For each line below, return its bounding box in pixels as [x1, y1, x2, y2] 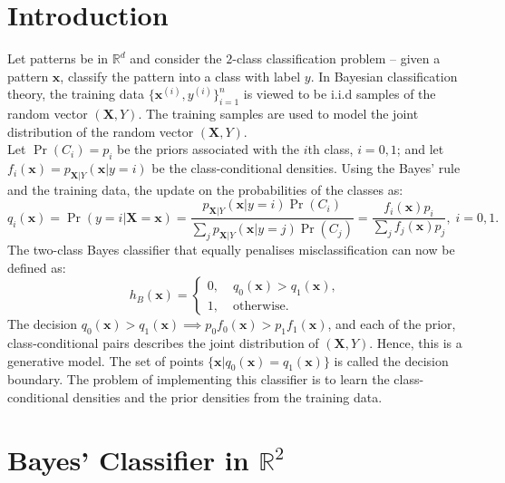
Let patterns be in [7, 49, 109, 68]
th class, [307, 140, 354, 159]
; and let [396, 140, 444, 159]
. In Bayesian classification [310, 66, 458, 85]
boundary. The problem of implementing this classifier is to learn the [7, 370, 390, 389]
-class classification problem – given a [232, 49, 441, 68]
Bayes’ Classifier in [7, 440, 249, 478]
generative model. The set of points [7, 351, 204, 370]
